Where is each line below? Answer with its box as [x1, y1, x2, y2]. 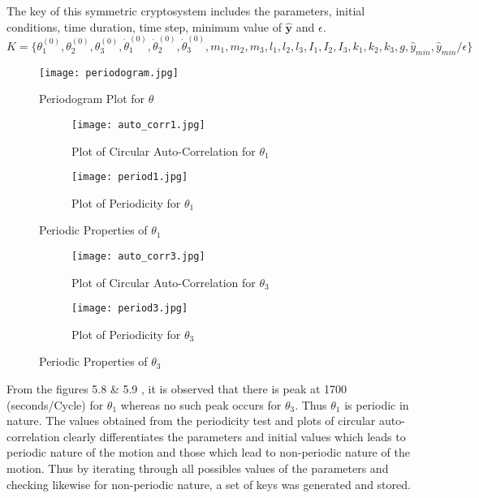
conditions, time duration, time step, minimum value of [6, 18, 282, 35]
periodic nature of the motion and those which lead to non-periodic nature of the [6, 444, 410, 461]
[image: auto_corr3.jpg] [71, 250, 205, 262]
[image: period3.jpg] [71, 303, 188, 315]
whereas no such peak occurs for [120, 396, 282, 413]
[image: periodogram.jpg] [39, 67, 179, 79]
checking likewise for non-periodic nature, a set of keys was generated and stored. [6, 475, 411, 492]
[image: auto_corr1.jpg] [71, 118, 205, 131]
